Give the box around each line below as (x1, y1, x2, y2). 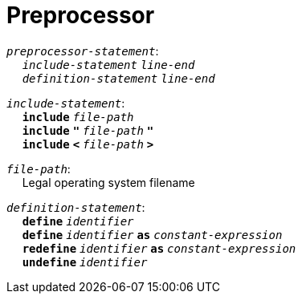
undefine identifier (22, 255, 148, 269)
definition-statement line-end (22, 71, 215, 85)
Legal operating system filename (22, 175, 195, 189)
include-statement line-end (22, 58, 195, 71)
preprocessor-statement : (6, 43, 159, 58)
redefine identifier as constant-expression (22, 241, 296, 255)
